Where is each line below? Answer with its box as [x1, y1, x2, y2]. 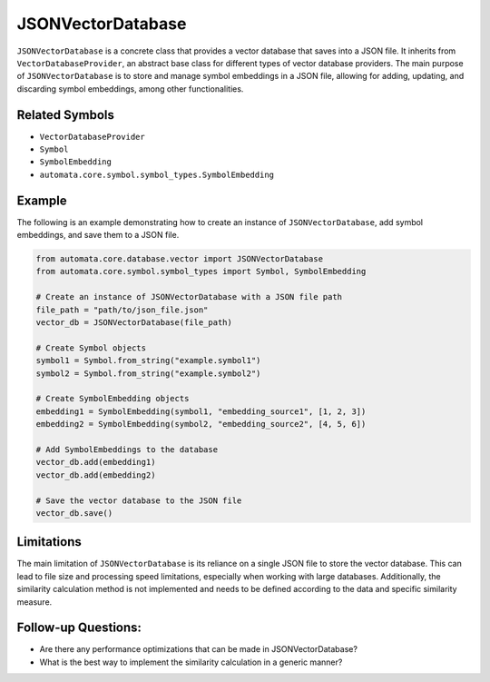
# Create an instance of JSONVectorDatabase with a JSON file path [35, 292, 343, 302]
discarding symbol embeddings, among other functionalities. [16, 83, 244, 94]
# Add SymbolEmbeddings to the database [35, 444, 218, 454]
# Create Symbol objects [35, 342, 147, 353]
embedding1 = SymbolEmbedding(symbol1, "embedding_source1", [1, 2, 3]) [35, 406, 367, 417]
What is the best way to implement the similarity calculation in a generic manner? [39, 657, 343, 667]
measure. [16, 596, 53, 608]
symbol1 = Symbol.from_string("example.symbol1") [35, 355, 261, 366]
